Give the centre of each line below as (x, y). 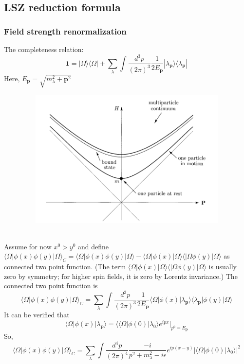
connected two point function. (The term (65, 266)
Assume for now (28, 246)
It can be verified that (37, 315)
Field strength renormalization (65, 31)
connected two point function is (51, 286)
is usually (223, 266)
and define (94, 246)
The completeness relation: (44, 49)
